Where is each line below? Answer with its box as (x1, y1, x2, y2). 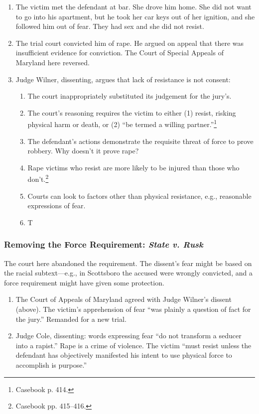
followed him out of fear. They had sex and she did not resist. (15, 21, 204, 31)
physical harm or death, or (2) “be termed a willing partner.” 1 (27, 118, 217, 129)
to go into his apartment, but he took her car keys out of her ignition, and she (15, 11, 255, 21)
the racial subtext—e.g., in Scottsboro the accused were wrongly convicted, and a (4, 268, 253, 278)
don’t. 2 (27, 172, 49, 184)
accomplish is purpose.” (15, 359, 87, 370)
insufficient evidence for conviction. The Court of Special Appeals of (15, 47, 224, 58)
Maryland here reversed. (15, 57, 90, 67)
